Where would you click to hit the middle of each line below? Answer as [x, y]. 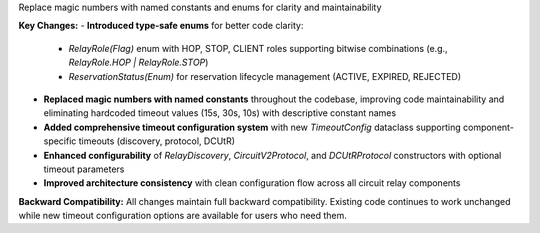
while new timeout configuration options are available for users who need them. [182, 216]
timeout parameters [84, 169]
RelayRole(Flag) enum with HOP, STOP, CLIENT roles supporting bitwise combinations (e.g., [258, 48]
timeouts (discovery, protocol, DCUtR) [156, 141]
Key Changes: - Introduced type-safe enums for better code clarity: [161, 26]
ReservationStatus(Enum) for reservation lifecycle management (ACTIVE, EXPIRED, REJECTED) [265, 76]
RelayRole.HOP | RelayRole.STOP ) [138, 62]
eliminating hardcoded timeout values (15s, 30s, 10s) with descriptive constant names [220, 113]
